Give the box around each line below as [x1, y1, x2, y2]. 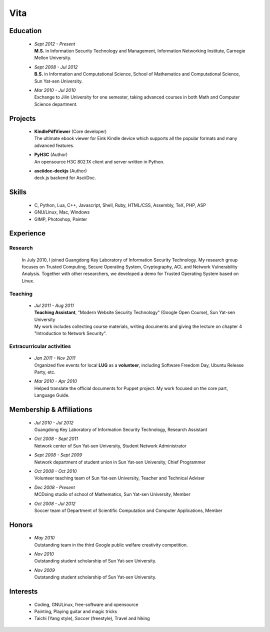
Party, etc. [34, 369, 56, 375]
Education [9, 26, 42, 35]
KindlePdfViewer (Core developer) [34, 128, 107, 134]
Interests [9, 587, 38, 596]
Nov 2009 [34, 567, 55, 573]
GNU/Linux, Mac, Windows [34, 209, 90, 215]
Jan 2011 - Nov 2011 [34, 355, 76, 361]
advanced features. [34, 142, 74, 148]
